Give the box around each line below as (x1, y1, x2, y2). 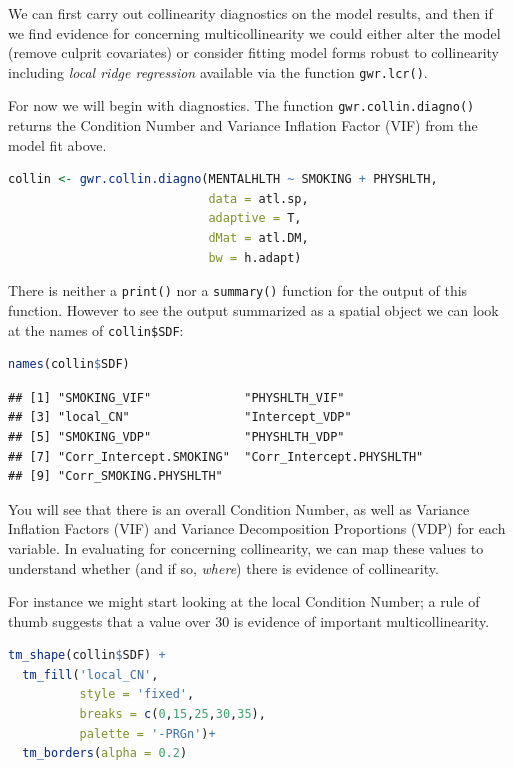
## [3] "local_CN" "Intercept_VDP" (8, 410, 352, 425)
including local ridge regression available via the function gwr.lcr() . (8, 61, 428, 82)
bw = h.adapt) (208, 250, 302, 265)
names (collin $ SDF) (8, 357, 130, 372)
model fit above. (8, 134, 107, 155)
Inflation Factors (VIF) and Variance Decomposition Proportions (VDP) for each (8, 518, 506, 539)
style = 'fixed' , (79, 687, 195, 702)
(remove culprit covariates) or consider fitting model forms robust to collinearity (8, 42, 500, 63)
